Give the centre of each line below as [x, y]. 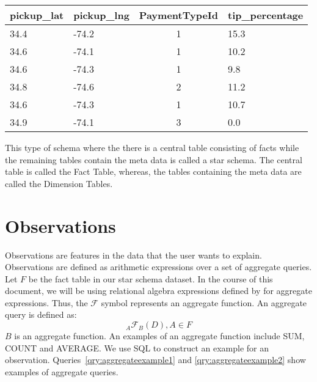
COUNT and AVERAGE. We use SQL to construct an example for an [137, 347]
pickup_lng [101, 15]
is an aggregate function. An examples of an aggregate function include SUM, [159, 336]
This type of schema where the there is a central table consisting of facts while [152, 147]
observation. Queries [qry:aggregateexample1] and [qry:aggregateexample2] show [155, 360]
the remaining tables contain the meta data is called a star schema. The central [154, 159]
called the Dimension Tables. [59, 183]
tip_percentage [266, 15]
